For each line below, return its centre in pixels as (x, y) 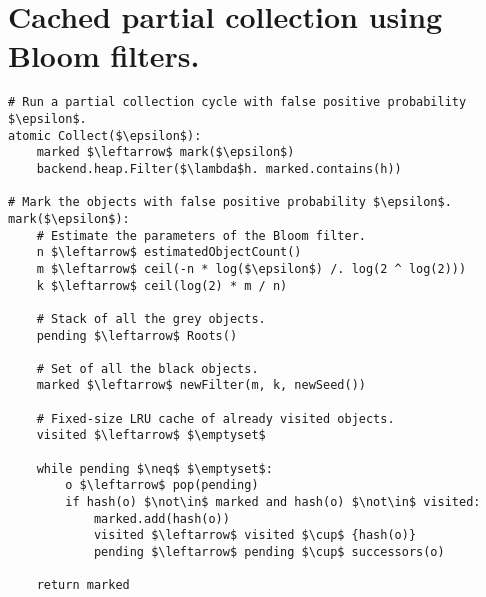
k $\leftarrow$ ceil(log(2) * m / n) (162, 285)
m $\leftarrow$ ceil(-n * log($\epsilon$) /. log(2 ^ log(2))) (251, 268)
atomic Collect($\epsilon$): (105, 135)
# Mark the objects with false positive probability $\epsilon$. (230, 202)
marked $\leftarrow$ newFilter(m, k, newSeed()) (201, 385)
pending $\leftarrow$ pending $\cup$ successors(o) (269, 552)
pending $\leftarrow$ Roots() (137, 335)
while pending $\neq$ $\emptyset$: (154, 468)
